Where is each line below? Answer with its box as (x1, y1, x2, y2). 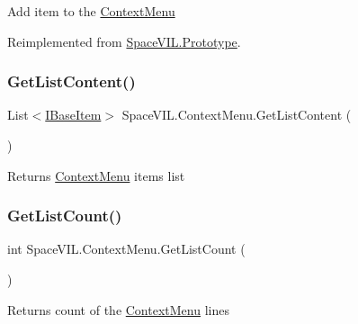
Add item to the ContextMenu (7, 2, 175, 20)
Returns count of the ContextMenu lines (7, 300, 229, 319)
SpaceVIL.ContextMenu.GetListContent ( (121, 105, 352, 124)
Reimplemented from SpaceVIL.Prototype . (7, 31, 241, 50)
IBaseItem (45, 105, 102, 124)
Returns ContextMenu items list (7, 166, 185, 184)
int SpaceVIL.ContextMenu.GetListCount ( (7, 239, 246, 258)
